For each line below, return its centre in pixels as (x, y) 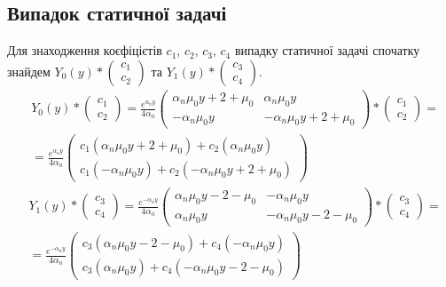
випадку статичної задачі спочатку (327, 50)
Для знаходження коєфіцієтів (85, 50)
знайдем (29, 71)
